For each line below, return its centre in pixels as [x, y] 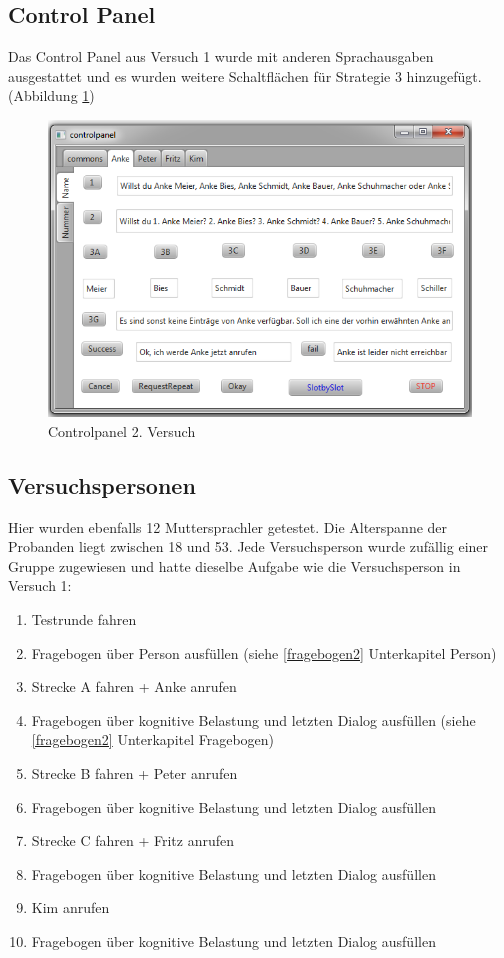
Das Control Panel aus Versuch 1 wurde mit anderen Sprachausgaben [221, 56]
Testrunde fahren [84, 618]
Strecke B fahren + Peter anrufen [134, 772]
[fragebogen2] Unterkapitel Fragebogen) [153, 739]
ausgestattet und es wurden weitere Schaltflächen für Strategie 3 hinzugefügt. [245, 75]
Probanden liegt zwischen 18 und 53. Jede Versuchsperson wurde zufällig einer [248, 546]
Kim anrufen [70, 907]
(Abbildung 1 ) [51, 95]
